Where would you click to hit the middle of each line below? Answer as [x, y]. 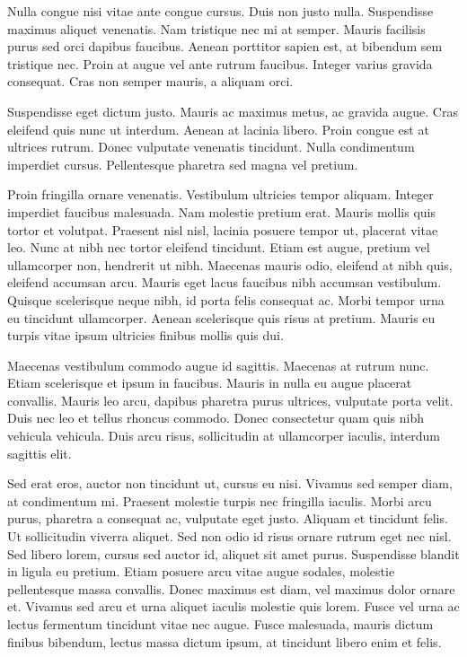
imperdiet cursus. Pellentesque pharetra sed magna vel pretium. [183, 164]
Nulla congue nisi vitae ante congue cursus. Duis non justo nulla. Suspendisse [220, 11]
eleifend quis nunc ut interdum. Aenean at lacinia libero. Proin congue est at [218, 129]
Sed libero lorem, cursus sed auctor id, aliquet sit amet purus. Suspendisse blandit [233, 553]
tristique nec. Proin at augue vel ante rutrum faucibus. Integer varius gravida [220, 63]
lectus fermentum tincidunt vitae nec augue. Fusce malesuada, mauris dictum [220, 624]
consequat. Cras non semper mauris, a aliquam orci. [150, 81]
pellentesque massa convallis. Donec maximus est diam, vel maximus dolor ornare [231, 588]
